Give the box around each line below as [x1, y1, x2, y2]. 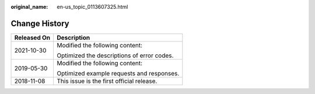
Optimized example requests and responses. [57, 69, 180, 77]
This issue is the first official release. [57, 76, 157, 85]
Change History [10, 18, 69, 29]
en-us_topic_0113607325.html [57, 4, 128, 10]
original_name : [10, 4, 48, 10]
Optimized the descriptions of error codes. [57, 51, 174, 60]
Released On [14, 33, 51, 41]
